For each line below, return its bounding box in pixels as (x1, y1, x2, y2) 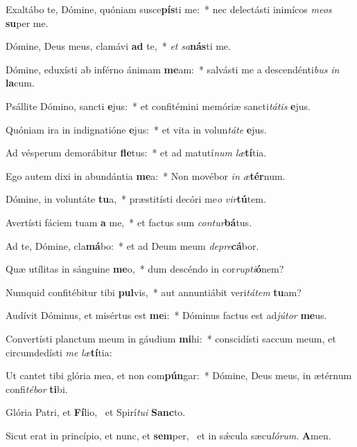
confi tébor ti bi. (6, 381, 68, 396)
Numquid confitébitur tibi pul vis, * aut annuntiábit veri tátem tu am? (6, 284, 302, 299)
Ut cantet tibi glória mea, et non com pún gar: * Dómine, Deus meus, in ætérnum (6, 368, 352, 383)
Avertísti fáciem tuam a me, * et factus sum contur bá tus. (6, 215, 252, 229)
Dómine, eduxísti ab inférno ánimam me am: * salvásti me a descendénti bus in (6, 62, 340, 76)
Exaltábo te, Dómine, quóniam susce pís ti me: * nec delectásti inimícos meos (6, 2, 332, 16)
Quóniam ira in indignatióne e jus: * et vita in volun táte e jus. (6, 122, 267, 136)
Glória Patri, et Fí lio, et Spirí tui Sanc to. (6, 405, 186, 419)
